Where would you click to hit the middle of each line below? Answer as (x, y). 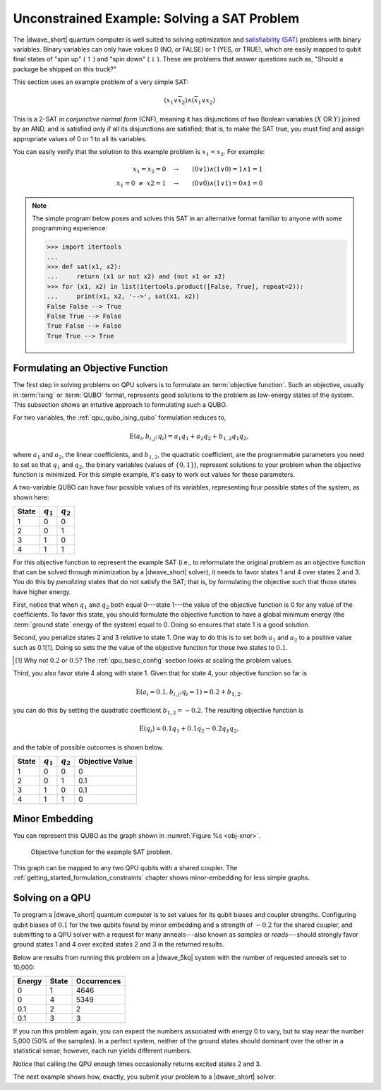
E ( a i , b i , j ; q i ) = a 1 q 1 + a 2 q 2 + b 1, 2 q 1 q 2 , (189, 437)
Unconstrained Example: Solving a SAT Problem (156, 18)
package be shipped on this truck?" (65, 69)
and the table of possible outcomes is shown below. (89, 747)
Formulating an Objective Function (91, 368)
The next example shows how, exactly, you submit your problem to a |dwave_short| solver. (145, 1077)
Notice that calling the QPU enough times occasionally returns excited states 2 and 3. (137, 1064)
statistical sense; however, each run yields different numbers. (102, 1051)
